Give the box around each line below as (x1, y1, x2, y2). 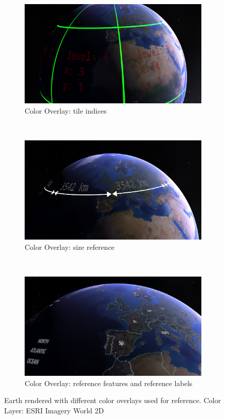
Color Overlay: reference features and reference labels (25, 377, 193, 388)
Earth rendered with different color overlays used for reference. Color (4, 395, 221, 406)
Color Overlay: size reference (25, 241, 115, 252)
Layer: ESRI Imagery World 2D (4, 405, 104, 415)
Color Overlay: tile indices (25, 105, 107, 116)
